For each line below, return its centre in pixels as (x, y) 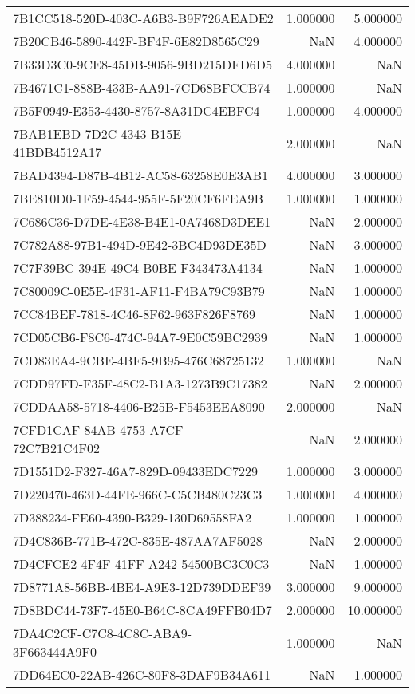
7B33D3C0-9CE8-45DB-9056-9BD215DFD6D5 (143, 64)
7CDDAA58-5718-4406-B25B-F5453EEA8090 (139, 406)
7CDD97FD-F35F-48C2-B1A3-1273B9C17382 (140, 383)
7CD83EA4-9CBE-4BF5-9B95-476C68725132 (138, 360)
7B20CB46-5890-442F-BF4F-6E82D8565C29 (136, 41)
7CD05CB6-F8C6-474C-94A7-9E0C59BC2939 (140, 337)
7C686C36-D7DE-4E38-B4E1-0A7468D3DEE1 (142, 221)
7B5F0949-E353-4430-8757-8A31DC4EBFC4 (136, 110)
